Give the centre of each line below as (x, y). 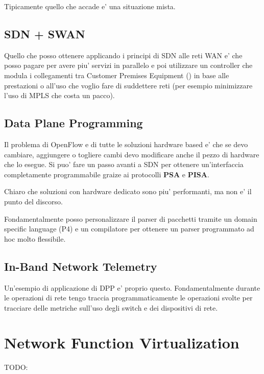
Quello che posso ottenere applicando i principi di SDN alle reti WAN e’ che (123, 55)
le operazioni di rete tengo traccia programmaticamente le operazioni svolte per (128, 298)
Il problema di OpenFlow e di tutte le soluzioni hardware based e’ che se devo (126, 144)
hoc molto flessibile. (35, 238)
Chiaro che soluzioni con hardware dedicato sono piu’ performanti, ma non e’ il (128, 191)
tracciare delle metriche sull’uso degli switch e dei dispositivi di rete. (111, 307)
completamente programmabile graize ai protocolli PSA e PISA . (107, 174)
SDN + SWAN (45, 33)
